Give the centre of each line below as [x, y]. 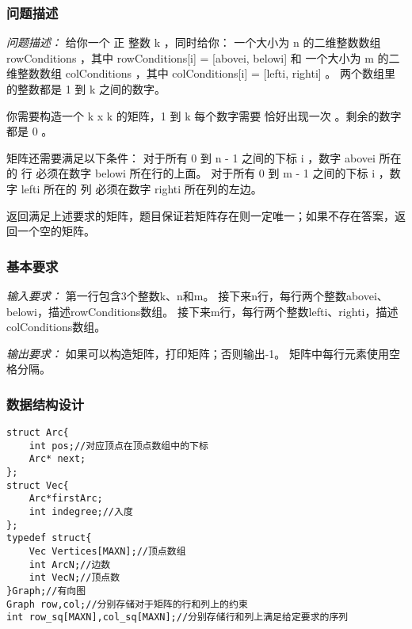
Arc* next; [57, 459]
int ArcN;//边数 [70, 564]
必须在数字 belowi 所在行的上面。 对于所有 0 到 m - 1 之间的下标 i [206, 173]
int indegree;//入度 [81, 512]
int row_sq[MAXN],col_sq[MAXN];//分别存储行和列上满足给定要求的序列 [177, 618]
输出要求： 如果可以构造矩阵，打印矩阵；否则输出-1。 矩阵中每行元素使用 [198, 353]
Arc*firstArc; [66, 499]
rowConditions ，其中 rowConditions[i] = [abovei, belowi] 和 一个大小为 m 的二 [203, 57]
